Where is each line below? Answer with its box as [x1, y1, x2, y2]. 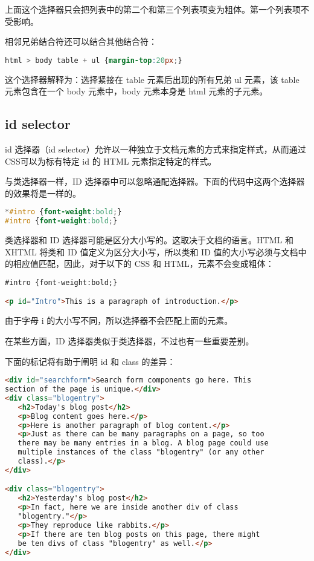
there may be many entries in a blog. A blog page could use [18, 439, 269, 448]
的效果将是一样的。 [5, 186, 81, 199]
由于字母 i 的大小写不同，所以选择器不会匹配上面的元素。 [5, 314, 233, 327]
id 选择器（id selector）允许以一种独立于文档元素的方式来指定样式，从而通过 [5, 143, 306, 156]
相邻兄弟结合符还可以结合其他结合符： [5, 35, 157, 48]
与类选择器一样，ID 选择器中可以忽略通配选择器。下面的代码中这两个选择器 [5, 175, 305, 188]
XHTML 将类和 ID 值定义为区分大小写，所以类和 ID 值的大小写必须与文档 [5, 245, 298, 258]
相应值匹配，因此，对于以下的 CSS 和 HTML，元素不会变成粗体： [13, 257, 274, 270]
